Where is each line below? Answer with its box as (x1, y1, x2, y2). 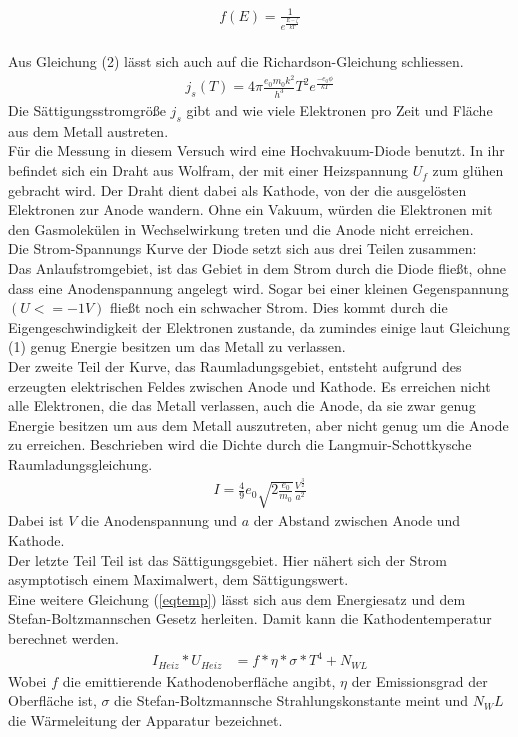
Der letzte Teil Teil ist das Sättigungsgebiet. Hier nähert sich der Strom (8, 549, 447, 570)
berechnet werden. (8, 628, 119, 649)
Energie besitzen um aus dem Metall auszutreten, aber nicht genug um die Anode (8, 414, 509, 435)
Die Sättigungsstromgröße (8, 100, 166, 121)
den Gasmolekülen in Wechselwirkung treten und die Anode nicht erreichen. (8, 218, 474, 239)
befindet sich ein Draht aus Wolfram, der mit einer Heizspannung (8, 160, 408, 181)
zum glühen (432, 160, 504, 181)
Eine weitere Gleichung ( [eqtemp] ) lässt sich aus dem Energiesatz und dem (8, 588, 466, 609)
